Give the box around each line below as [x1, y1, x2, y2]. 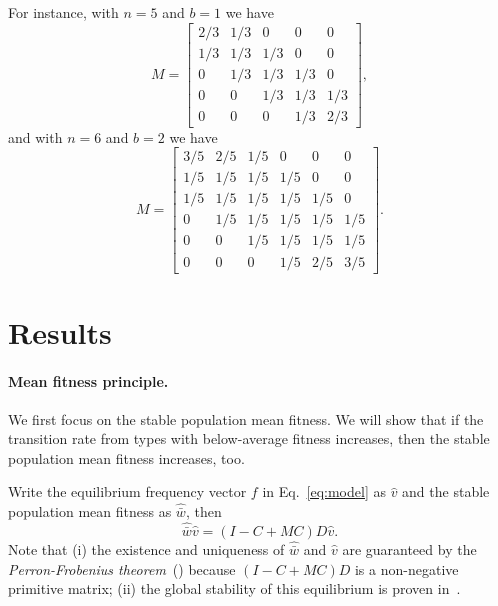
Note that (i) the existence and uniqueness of [8, 539, 285, 560]
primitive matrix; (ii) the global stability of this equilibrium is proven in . [8, 578, 461, 599]
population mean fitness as [8, 501, 172, 522]
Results [8, 311, 112, 352]
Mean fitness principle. [8, 370, 169, 391]
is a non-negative [354, 558, 459, 579]
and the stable [402, 481, 490, 502]
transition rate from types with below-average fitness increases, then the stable [8, 428, 490, 449]
